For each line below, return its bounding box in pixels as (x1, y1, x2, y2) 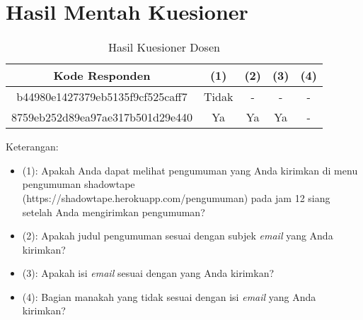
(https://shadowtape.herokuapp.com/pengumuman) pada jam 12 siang (22, 190, 330, 205)
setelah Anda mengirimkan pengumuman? (22, 204, 205, 219)
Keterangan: (6, 139, 59, 154)
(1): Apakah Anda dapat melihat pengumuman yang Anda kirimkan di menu (22, 162, 358, 177)
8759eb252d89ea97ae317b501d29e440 (11, 109, 193, 126)
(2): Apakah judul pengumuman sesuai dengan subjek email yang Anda (22, 228, 333, 243)
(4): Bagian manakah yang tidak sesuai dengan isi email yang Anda (22, 289, 316, 304)
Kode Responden (53, 67, 151, 84)
